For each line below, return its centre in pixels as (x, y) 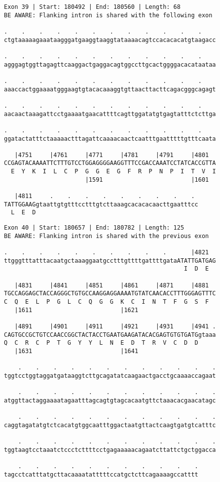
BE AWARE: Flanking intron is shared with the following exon (108, 15)
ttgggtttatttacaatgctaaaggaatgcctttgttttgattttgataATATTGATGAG (110, 261)
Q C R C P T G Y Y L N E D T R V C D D (101, 343)
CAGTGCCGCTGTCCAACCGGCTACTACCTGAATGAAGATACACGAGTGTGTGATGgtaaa (110, 335)
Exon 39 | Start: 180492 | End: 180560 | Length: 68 (92, 7)
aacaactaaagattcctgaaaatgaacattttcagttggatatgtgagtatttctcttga (110, 114)
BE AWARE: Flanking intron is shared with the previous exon (107, 236)
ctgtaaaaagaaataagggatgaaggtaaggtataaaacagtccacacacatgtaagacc (110, 40)
